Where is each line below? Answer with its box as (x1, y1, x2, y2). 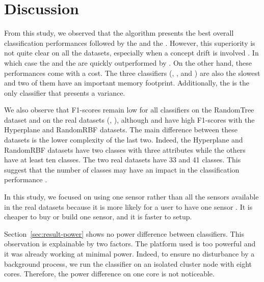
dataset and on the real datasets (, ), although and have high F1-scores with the (4, 114, 255, 125)
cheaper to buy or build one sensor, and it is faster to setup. (4, 211, 192, 222)
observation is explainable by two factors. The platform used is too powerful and (4, 238, 256, 249)
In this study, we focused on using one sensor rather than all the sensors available (4, 191, 259, 202)
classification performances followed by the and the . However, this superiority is (4, 37, 255, 48)
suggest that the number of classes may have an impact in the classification (4, 164, 240, 175)
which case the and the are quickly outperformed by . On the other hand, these (4, 57, 252, 68)
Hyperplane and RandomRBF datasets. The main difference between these (4, 124, 237, 135)
